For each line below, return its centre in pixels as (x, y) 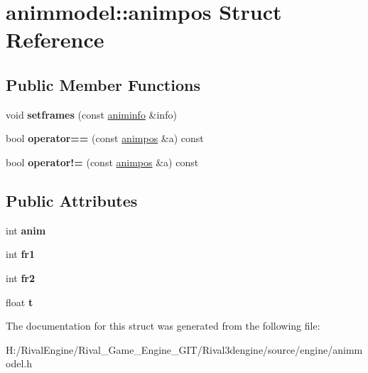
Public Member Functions (103, 84)
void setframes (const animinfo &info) (91, 114)
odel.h (19, 363)
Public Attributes (72, 200)
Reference (55, 39)
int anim (26, 230)
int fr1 (21, 254)
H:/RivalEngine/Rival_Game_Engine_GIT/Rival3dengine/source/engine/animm (184, 349)
